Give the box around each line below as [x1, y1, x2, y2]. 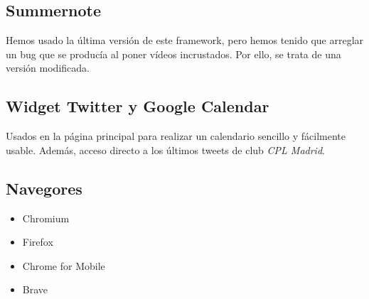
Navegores [6, 177, 82, 199]
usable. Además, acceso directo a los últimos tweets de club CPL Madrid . [6, 142, 325, 157]
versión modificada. [6, 60, 90, 75]
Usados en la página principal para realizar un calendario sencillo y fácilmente [6, 129, 346, 143]
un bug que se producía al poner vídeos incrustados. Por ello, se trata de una [6, 46, 341, 61]
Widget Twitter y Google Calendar [6, 95, 269, 117]
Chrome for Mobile [22, 258, 105, 273]
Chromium [22, 210, 70, 225]
